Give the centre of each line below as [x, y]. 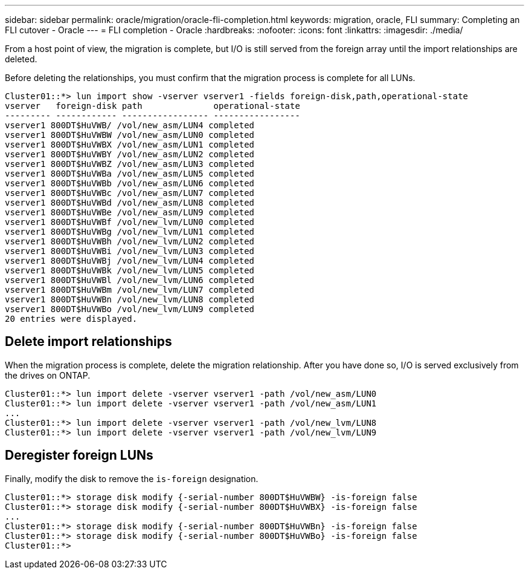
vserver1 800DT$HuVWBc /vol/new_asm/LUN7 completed [130, 193]
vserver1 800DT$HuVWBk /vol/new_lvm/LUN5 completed [130, 270]
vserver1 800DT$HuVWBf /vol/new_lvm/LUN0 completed [130, 222]
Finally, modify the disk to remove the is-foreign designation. [132, 478]
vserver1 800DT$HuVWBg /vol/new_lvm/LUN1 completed [130, 232]
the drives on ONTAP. [48, 375]
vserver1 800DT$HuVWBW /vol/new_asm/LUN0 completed [130, 135]
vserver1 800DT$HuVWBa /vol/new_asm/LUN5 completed [130, 174]
